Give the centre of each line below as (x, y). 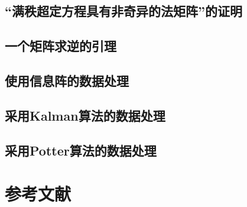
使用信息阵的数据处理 (67, 80)
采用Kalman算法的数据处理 (85, 115)
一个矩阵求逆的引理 (61, 46)
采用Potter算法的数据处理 (81, 150)
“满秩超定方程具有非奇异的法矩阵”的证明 (123, 11)
